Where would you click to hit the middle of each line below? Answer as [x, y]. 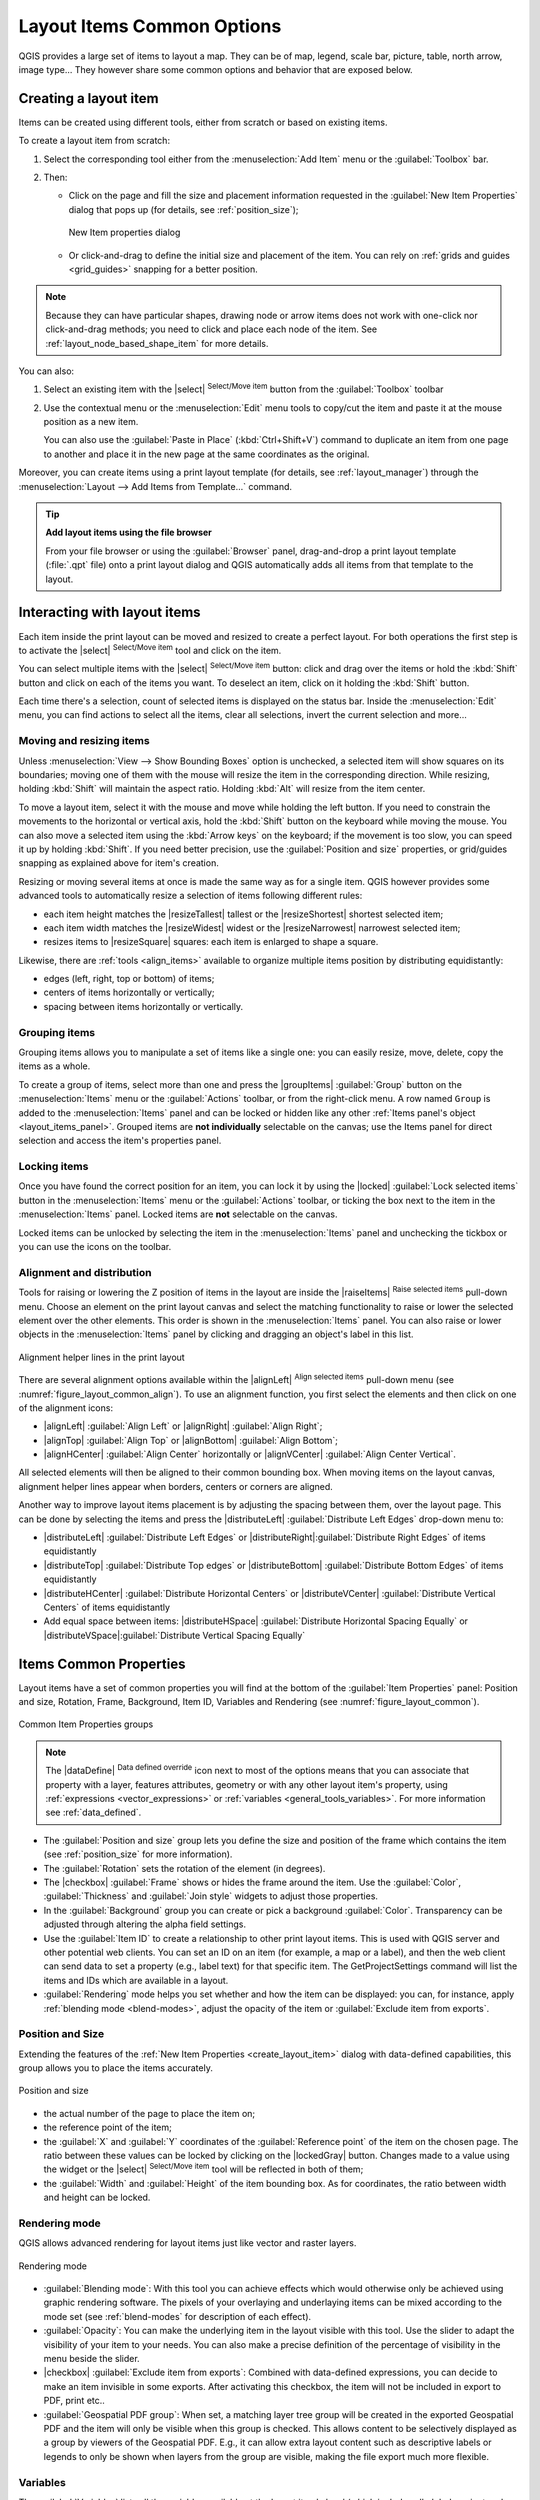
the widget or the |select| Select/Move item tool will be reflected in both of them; [203, 2168]
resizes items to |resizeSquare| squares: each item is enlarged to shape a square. [211, 942]
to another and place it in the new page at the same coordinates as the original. [206, 454]
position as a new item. [91, 422]
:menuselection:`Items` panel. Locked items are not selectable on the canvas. [178, 1214]
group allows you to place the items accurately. [116, 2068]
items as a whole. [54, 1066]
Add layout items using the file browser [128, 532]
